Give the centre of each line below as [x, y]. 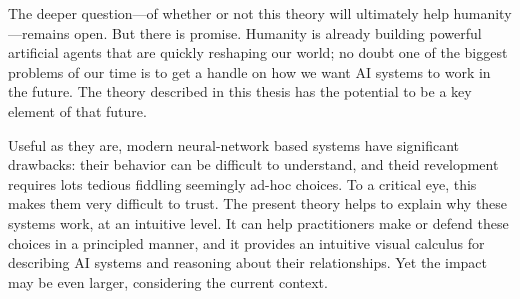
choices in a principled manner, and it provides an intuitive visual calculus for [246, 242]
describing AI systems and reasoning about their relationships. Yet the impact [248, 262]
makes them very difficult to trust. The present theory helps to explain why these [258, 203]
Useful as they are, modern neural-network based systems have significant [233, 144]
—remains [39, 32]
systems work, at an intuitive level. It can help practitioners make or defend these [258, 222]
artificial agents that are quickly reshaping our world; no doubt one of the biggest [258, 52]
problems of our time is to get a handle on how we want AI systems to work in [249, 71]
